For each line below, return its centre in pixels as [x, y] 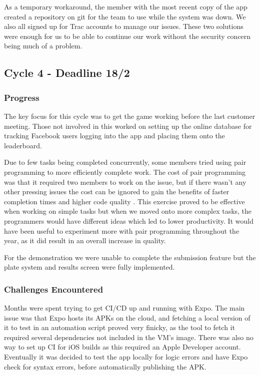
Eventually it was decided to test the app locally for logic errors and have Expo [126, 357]
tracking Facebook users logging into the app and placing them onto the [114, 136]
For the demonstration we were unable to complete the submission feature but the [130, 257]
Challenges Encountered [54, 289]
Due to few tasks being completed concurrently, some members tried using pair [125, 162]
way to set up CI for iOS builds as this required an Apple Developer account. [122, 347]
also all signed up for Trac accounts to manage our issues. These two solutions [124, 26]
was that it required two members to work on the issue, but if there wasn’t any [125, 182]
